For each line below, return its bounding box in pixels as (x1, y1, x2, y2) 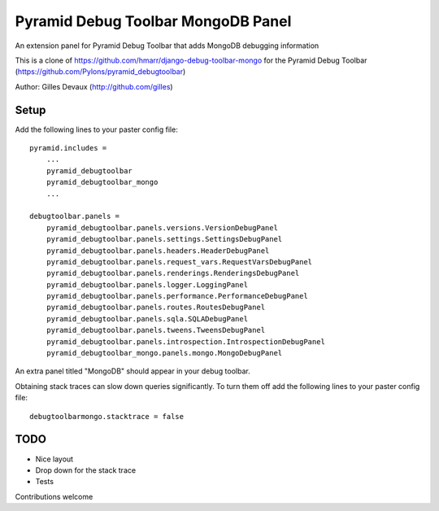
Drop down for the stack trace (35, 465, 137, 475)
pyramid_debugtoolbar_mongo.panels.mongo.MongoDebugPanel (46, 348, 283, 358)
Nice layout (35, 454, 73, 464)
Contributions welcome (15, 491, 93, 501)
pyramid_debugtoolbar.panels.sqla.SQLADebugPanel (46, 314, 248, 323)
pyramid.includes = (29, 143, 107, 153)
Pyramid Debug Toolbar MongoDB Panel (15, 12, 292, 30)
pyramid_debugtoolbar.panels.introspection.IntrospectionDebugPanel (46, 337, 325, 346)
